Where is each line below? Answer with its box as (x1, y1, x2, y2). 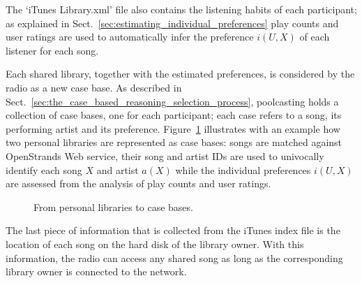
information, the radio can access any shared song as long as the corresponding (6, 250, 343, 265)
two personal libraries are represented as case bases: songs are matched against (6, 135, 342, 150)
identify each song (6, 162, 82, 177)
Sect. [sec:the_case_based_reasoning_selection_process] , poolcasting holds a (6, 94, 339, 108)
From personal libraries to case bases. (33, 199, 193, 214)
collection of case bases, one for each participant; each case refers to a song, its (6, 108, 342, 122)
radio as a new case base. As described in (6, 80, 182, 94)
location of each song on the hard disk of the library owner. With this (6, 236, 304, 251)
